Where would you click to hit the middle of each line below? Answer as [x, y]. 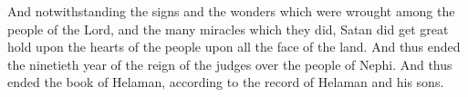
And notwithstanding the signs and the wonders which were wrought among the [231, 11]
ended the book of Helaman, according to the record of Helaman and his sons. [226, 82]
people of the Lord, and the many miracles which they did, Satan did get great [228, 29]
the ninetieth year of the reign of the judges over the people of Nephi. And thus [230, 64]
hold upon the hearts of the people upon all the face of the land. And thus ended [234, 47]
